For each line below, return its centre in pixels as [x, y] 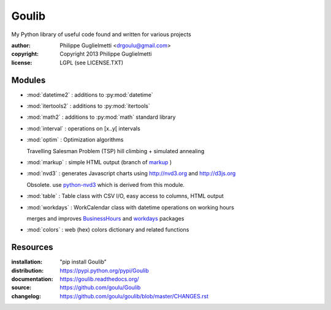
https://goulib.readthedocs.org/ [99, 279]
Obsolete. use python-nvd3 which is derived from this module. [106, 184]
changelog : [26, 296]
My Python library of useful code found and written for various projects [101, 34]
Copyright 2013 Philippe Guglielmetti [106, 54]
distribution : [28, 270]
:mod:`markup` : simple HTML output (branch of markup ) [99, 162]
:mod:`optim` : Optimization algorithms [75, 140]
